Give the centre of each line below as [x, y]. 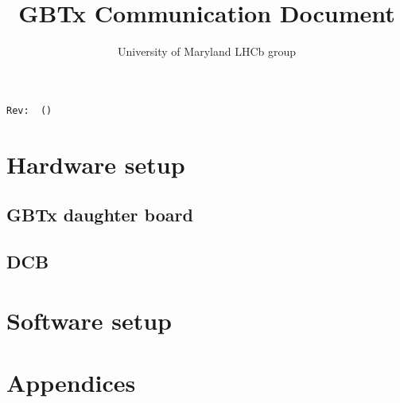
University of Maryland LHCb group [207, 51]
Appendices [71, 382]
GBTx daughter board [100, 215]
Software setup [89, 320]
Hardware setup [96, 164]
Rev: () [29, 110]
